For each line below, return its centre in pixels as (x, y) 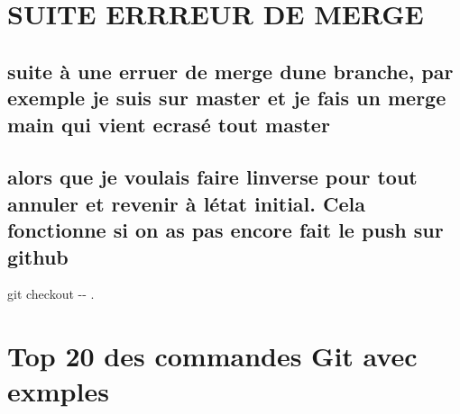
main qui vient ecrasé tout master (169, 124)
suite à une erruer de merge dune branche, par (230, 71)
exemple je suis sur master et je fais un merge (227, 98)
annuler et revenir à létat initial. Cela (187, 203)
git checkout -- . (51, 294)
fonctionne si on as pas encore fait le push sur (225, 230)
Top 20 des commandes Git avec (212, 356)
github (38, 256)
